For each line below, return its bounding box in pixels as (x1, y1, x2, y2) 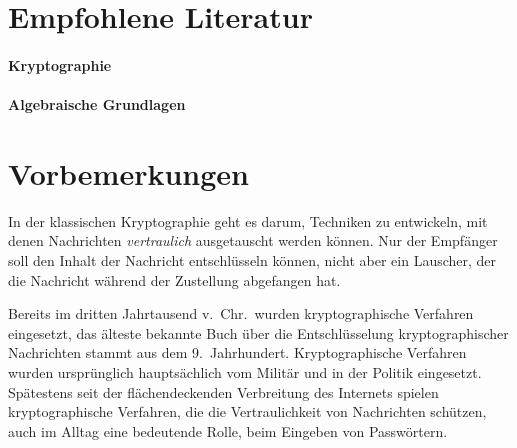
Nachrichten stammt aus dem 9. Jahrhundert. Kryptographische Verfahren (8, 342, 467, 363)
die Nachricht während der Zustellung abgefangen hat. (8, 269, 341, 290)
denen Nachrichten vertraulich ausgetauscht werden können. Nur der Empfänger (8, 230, 498, 251)
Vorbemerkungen (8, 152, 249, 193)
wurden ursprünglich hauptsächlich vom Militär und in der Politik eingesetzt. (8, 362, 482, 383)
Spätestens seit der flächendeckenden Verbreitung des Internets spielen (8, 381, 439, 402)
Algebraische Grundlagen (8, 94, 186, 115)
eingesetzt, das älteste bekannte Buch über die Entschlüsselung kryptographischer (8, 322, 509, 343)
